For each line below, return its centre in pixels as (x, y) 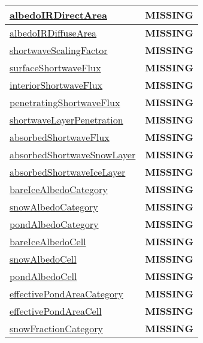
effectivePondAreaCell (56, 311)
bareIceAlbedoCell (48, 241)
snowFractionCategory (56, 328)
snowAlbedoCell (43, 259)
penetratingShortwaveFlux (65, 102)
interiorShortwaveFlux (56, 85)
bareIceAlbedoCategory (59, 189)
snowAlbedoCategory (54, 207)
